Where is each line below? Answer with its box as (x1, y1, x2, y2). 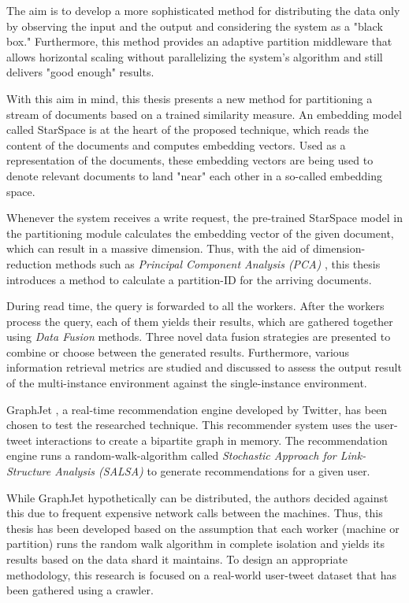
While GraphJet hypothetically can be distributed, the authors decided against (6, 489, 389, 505)
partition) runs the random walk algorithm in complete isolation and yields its (6, 535, 385, 552)
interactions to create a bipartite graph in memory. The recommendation (35, 431, 388, 448)
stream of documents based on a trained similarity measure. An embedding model (6, 105, 402, 122)
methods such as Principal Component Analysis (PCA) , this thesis (55, 255, 381, 272)
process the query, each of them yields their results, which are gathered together (6, 313, 393, 329)
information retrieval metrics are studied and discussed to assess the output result (6, 359, 402, 375)
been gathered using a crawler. (6, 582, 154, 598)
